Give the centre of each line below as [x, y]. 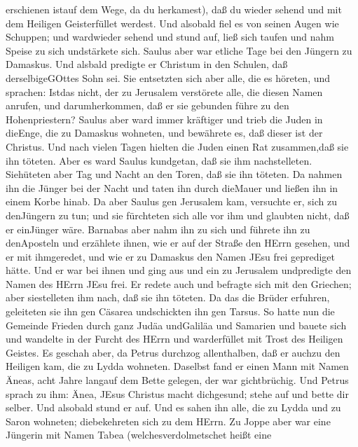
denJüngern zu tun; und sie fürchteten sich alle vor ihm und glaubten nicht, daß [178, 215]
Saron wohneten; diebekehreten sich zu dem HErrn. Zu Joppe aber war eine [168, 421]
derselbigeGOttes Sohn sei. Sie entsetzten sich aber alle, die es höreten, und [168, 77]
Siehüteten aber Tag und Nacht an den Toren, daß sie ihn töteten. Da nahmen [174, 174]
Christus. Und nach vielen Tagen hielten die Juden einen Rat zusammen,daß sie [177, 146]
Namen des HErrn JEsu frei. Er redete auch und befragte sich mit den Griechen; [179, 283]
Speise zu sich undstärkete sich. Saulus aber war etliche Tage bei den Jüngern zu [179, 50]
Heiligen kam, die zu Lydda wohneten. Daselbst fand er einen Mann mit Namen [177, 366]
